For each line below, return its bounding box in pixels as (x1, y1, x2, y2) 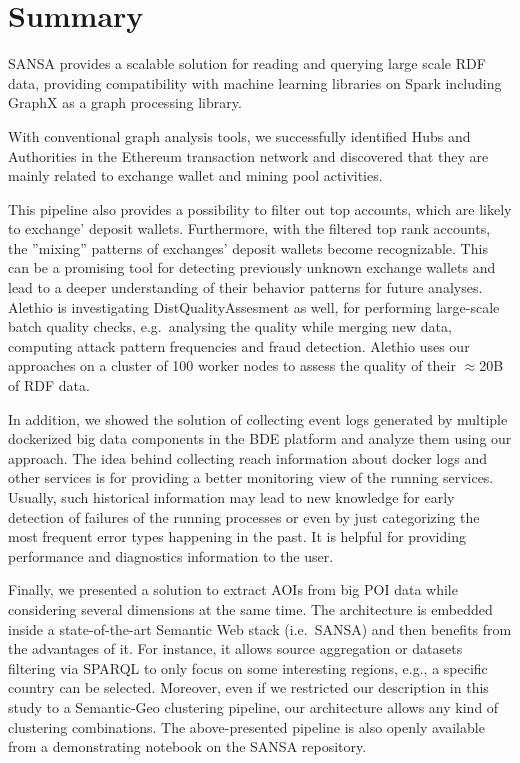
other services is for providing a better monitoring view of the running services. (8, 467, 494, 488)
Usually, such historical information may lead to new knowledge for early (8, 487, 455, 507)
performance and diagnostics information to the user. (8, 545, 334, 566)
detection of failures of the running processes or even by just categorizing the (8, 506, 480, 527)
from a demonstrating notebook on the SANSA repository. (8, 736, 367, 757)
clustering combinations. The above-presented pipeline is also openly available (8, 716, 485, 737)
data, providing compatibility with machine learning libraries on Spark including (8, 72, 502, 93)
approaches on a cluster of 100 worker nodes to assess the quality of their (8, 355, 456, 376)
